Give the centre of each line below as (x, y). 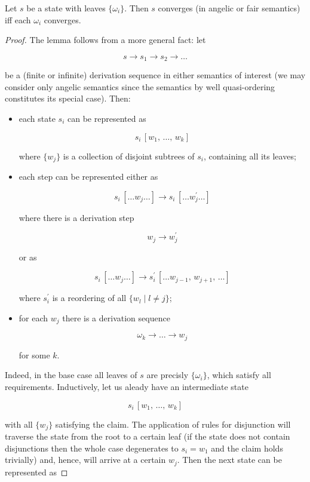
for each (33, 317)
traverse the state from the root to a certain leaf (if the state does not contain (148, 436)
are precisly (168, 375)
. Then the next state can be (229, 460)
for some (34, 354)
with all (19, 424)
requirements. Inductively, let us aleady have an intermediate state (127, 387)
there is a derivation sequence (116, 317)
